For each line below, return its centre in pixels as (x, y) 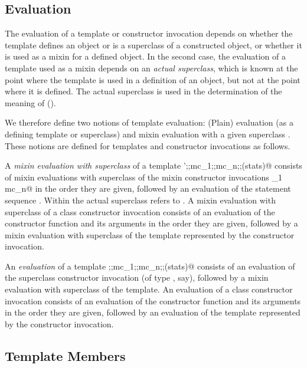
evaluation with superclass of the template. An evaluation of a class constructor (149, 289)
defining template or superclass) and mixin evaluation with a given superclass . (148, 134)
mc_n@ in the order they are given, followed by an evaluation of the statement (148, 188)
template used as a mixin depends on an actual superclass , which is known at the (151, 68)
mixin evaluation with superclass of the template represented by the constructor (150, 234)
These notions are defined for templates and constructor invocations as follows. (148, 145)
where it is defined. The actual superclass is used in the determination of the (143, 91)
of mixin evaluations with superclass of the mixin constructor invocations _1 (143, 177)
